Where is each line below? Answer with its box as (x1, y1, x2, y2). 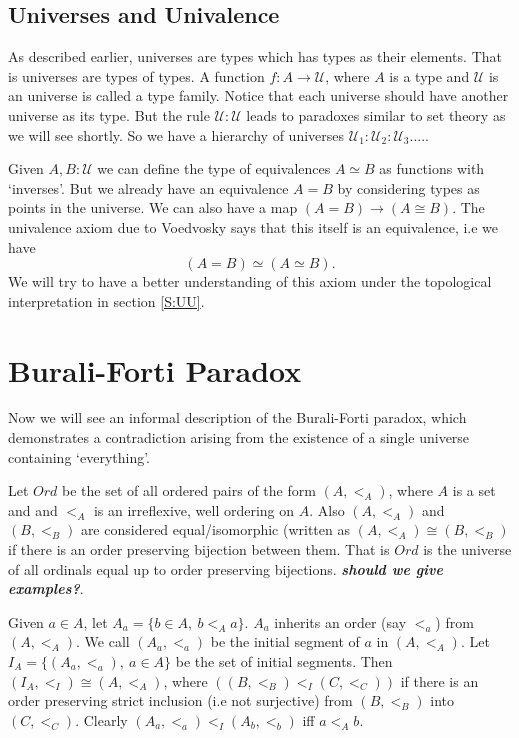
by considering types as (337, 177, 480, 198)
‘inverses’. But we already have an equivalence (8, 177, 289, 198)
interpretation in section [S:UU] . (8, 290, 205, 311)
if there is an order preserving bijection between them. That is (8, 539, 390, 560)
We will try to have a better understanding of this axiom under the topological (8, 271, 492, 292)
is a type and (389, 65, 470, 86)
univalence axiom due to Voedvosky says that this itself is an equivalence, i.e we (8, 216, 499, 237)
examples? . (8, 578, 84, 599)
